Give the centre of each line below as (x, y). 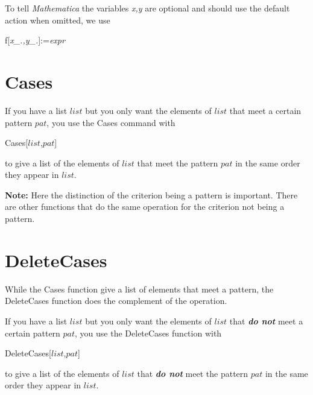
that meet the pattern (178, 163)
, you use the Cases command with (111, 122)
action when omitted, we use (58, 20)
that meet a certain (265, 110)
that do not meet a (266, 321)
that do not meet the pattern (193, 373)
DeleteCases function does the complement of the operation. (116, 301)
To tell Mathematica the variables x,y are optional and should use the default (147, 8)
